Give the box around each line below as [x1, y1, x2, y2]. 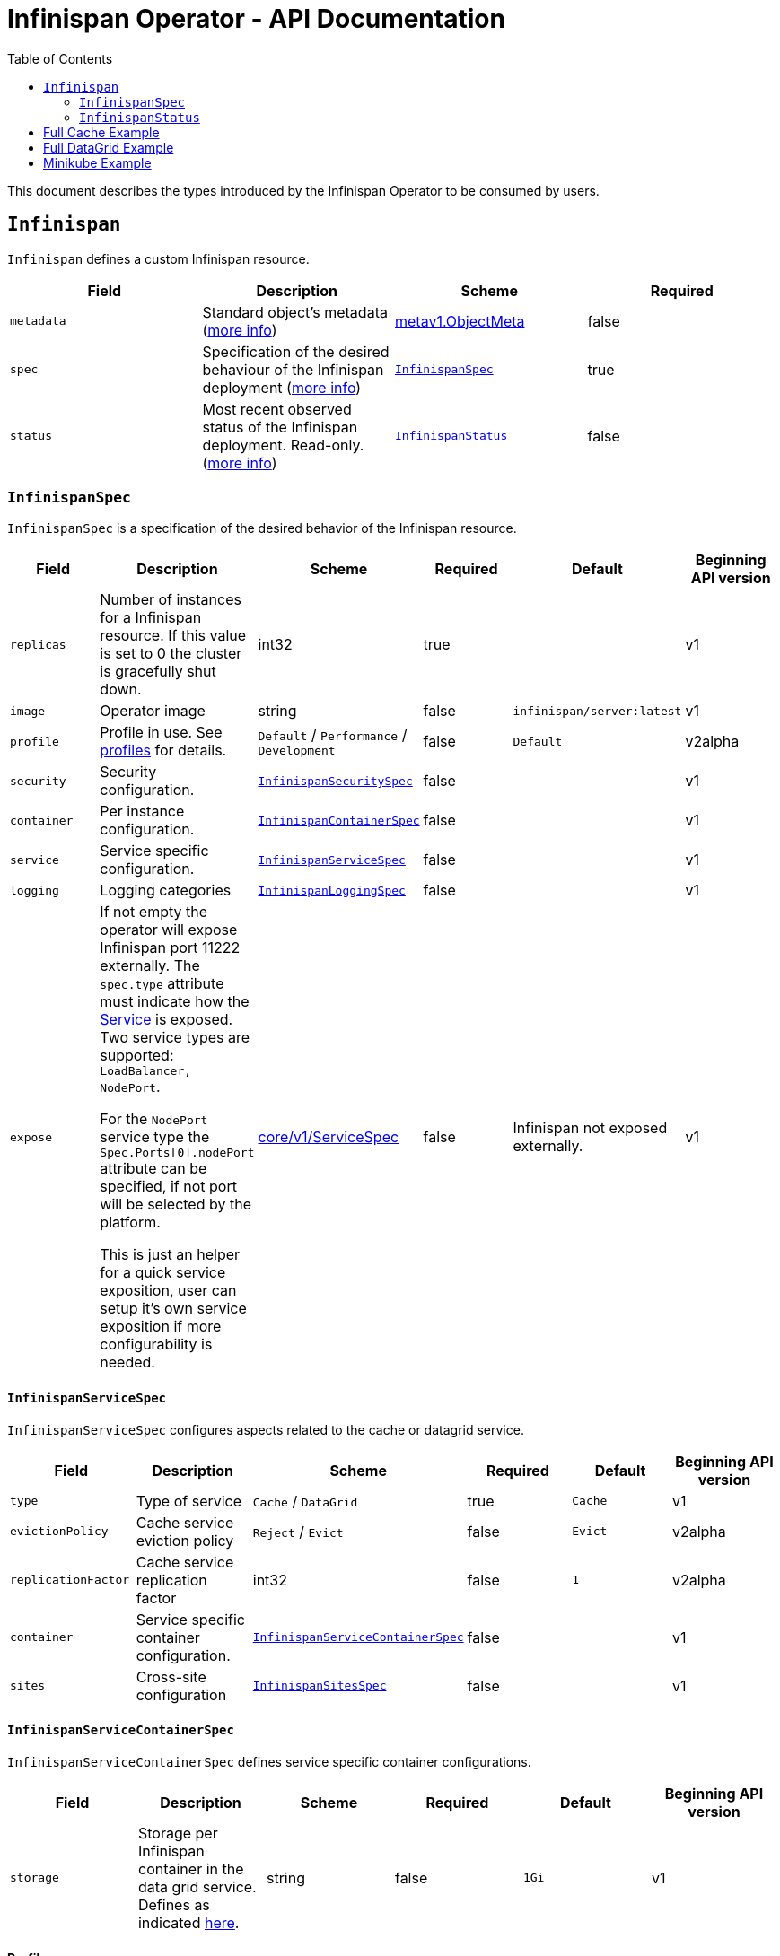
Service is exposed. [100, 1010, 233, 1029]
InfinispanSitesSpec [252, 1679, 387, 1693]
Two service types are [100, 1028, 250, 1047]
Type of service [136, 1491, 242, 1510]
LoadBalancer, [100, 1064, 192, 1078]
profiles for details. [100, 741, 227, 760]
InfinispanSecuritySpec [258, 773, 413, 788]
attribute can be [100, 1159, 207, 1178]
